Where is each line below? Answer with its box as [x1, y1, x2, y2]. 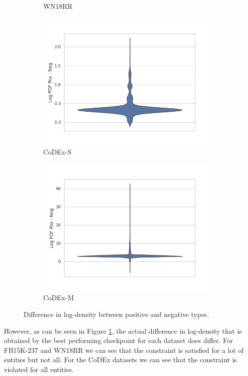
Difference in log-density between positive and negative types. [24, 309, 209, 319]
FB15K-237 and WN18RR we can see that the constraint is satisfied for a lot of [4, 345, 244, 355]
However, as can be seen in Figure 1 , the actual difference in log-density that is [4, 325, 242, 336]
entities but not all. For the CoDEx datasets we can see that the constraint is [4, 354, 237, 365]
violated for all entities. [4, 364, 74, 374]
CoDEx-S [43, 147, 72, 157]
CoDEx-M [43, 292, 74, 303]
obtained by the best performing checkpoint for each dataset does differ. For [4, 335, 233, 345]
